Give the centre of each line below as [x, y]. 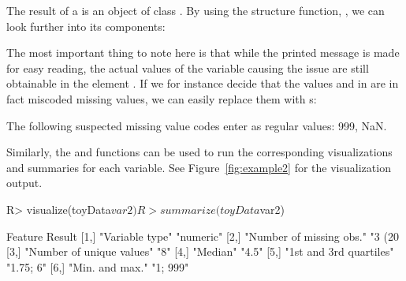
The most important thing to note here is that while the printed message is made [203, 52]
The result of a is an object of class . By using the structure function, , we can [196, 10]
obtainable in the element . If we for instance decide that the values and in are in [203, 83]
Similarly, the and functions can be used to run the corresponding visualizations [199, 152]
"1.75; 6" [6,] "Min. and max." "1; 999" [98, 266]
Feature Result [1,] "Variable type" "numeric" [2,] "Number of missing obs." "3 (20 [203, 236]
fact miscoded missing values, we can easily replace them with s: [162, 98]
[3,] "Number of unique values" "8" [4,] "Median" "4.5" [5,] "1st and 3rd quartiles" [200, 251]
